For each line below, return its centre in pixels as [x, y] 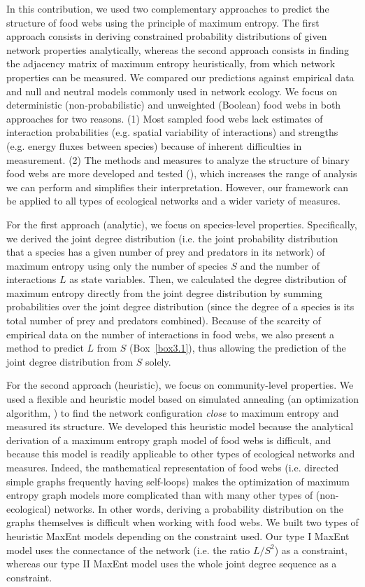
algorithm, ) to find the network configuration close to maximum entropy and [173, 412]
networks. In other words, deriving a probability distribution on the [199, 508]
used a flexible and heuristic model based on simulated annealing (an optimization [182, 399]
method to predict [45, 348]
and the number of [280, 265]
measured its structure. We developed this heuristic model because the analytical [180, 426]
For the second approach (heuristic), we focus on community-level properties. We [180, 385]
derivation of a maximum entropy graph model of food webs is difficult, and [169, 440]
